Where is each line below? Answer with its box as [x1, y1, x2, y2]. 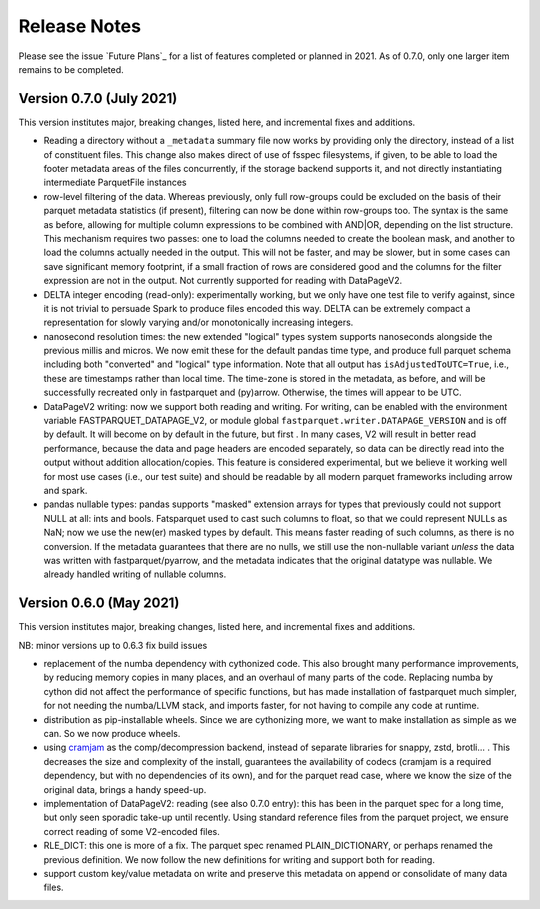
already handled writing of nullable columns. [43, 568, 227, 580]
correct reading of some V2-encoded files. [43, 825, 220, 837]
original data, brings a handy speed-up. [43, 783, 207, 795]
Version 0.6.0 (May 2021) [18, 595, 180, 612]
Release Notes [18, 15, 142, 37]
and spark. [43, 485, 88, 496]
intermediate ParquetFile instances [43, 176, 187, 189]
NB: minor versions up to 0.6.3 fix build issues [18, 639, 208, 651]
